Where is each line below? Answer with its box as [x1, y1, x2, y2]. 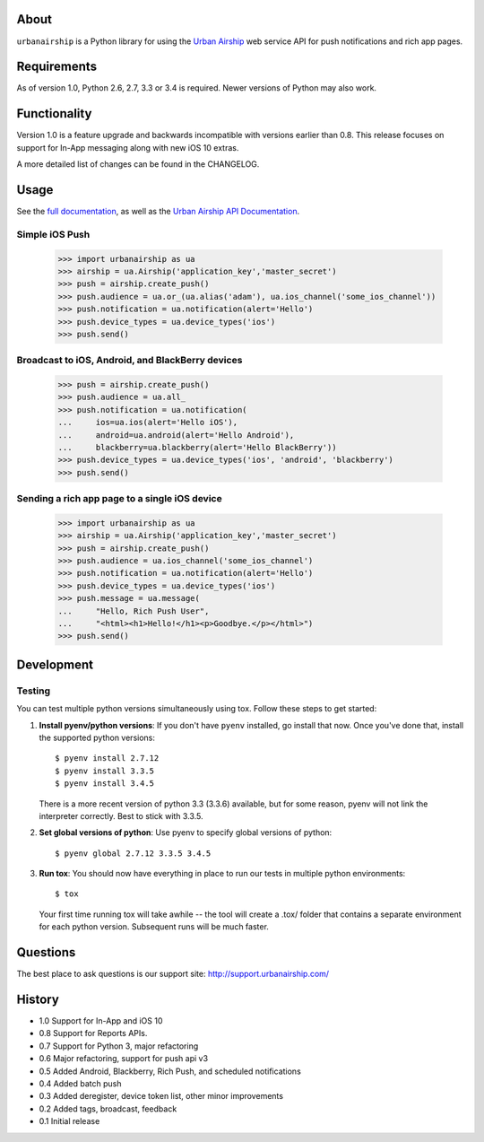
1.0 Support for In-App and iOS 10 [39, 1016, 163, 1026]
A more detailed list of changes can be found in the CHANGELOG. [16, 159, 260, 170]
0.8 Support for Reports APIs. [39, 1028, 148, 1039]
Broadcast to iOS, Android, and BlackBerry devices [16, 354, 243, 367]
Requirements [16, 59, 98, 74]
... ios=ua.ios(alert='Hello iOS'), [57, 417, 238, 428]
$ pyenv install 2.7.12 [55, 754, 160, 763]
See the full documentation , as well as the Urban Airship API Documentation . [16, 206, 300, 217]
